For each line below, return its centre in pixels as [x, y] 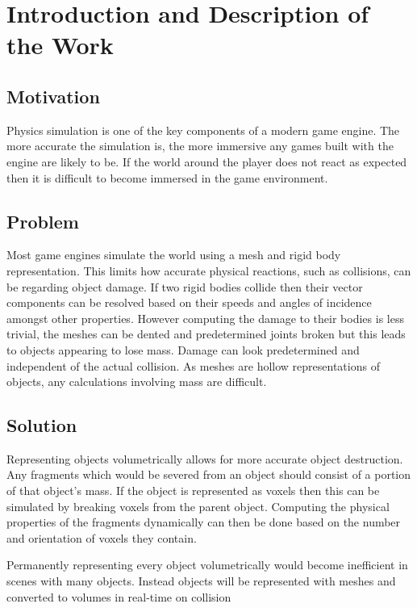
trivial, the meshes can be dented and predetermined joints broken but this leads [206, 334]
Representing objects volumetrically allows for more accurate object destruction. [205, 458]
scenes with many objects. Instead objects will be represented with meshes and [201, 581]
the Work [60, 45]
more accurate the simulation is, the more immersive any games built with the [200, 146]
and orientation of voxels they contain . [102, 537]
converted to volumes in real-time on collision [119, 596]
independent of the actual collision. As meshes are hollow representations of [193, 365]
